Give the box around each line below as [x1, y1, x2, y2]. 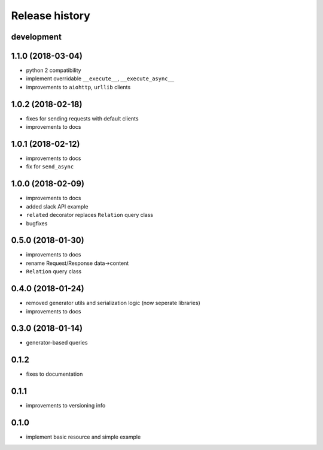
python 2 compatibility [26, 67, 81, 74]
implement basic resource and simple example [26, 433, 141, 440]
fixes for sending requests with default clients [26, 114, 139, 122]
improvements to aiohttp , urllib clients [26, 83, 131, 90]
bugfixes [26, 219, 48, 227]
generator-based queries [26, 339, 88, 346]
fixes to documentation [26, 370, 83, 377]
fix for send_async [26, 163, 74, 170]
